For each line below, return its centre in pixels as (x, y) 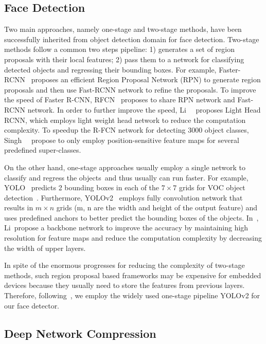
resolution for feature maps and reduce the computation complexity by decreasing (133, 238)
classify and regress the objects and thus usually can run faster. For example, (126, 177)
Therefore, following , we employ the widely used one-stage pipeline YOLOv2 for (132, 295)
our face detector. (32, 305)
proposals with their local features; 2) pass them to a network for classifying (124, 59)
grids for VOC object (212, 187)
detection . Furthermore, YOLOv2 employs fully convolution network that (123, 197)
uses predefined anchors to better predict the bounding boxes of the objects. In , (131, 217)
